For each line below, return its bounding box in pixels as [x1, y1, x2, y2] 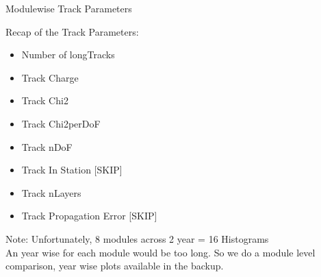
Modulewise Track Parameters [5, 1, 132, 15]
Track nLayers [21, 185, 81, 200]
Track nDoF [21, 139, 73, 154]
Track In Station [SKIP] [21, 162, 123, 177]
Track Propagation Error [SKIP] [21, 208, 157, 223]
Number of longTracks [21, 47, 115, 62]
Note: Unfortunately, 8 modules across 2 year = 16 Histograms [5, 231, 269, 245]
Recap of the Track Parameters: [5, 24, 139, 38]
